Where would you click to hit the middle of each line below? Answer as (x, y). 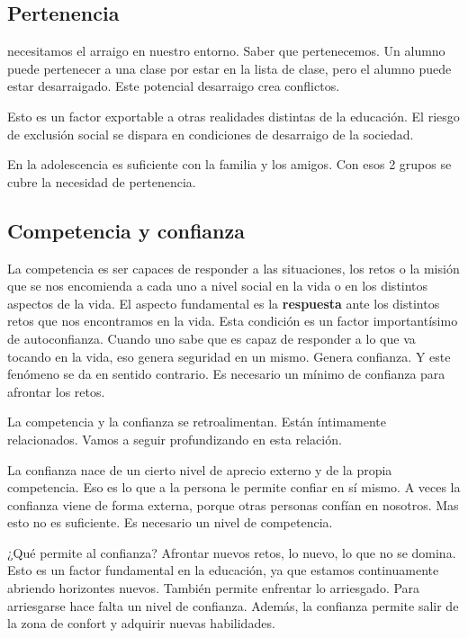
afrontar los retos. (56, 391)
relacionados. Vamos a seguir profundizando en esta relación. (175, 439)
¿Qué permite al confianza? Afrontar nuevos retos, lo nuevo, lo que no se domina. (232, 552)
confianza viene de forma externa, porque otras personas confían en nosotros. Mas (233, 504)
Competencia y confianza (126, 230)
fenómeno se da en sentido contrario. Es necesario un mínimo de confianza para (226, 374)
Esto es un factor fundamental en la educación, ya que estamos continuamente (223, 570)
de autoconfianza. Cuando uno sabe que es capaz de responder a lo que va (211, 338)
